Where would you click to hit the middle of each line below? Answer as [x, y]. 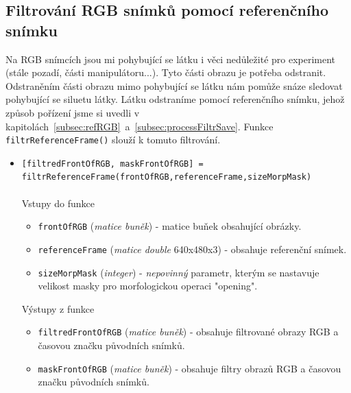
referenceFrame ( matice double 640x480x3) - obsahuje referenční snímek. [192, 249]
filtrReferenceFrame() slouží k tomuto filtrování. [113, 140]
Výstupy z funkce [58, 308]
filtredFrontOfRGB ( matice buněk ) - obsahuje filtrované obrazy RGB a [188, 332]
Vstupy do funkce [58, 203]
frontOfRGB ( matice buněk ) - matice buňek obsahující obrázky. [170, 226]
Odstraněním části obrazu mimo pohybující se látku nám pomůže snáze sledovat [174, 85]
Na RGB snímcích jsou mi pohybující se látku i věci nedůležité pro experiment [171, 59]
